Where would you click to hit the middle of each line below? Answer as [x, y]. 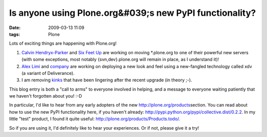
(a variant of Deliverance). [48, 73]
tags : [15, 34]
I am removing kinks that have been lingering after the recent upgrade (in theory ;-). [107, 80]
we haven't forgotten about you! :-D [45, 96]
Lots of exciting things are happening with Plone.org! [63, 43]
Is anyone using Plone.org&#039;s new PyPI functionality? [133, 13]
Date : [15, 28]
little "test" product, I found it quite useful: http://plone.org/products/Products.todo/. [95, 119]
